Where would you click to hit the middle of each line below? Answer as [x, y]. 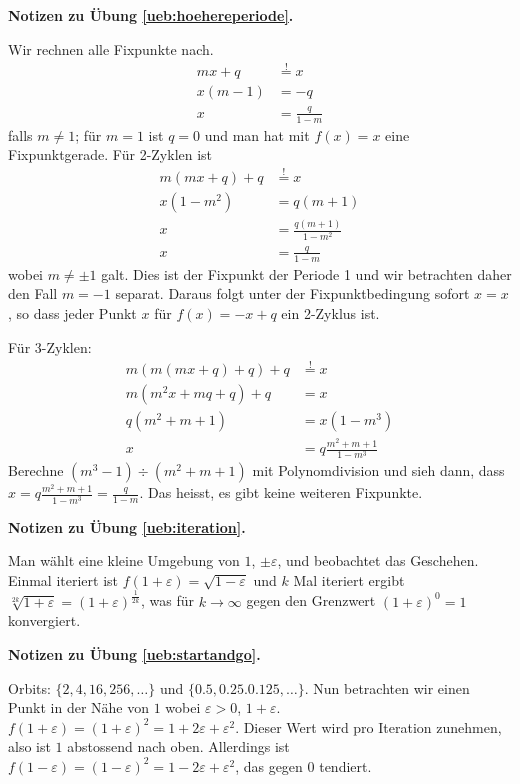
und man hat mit [257, 134]
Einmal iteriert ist [63, 579]
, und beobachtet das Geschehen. [378, 560]
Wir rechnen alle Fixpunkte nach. [111, 48]
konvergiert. [44, 620]
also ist [29, 746]
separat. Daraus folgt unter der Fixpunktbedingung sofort [292, 293]
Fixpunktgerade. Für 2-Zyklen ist [110, 154]
